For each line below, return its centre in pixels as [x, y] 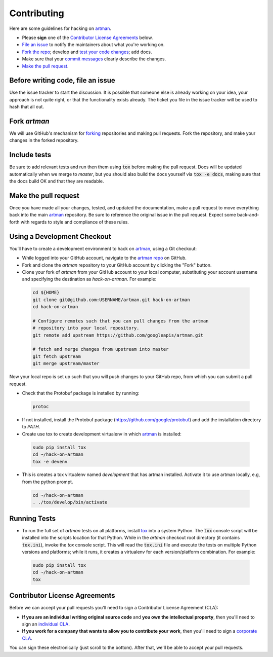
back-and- [248, 215]
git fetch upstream [57, 356]
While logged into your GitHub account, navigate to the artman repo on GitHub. [104, 258]
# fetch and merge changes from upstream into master [101, 349]
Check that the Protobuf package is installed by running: [81, 393]
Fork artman [30, 121]
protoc [41, 406]
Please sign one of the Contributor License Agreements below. [87, 38]
